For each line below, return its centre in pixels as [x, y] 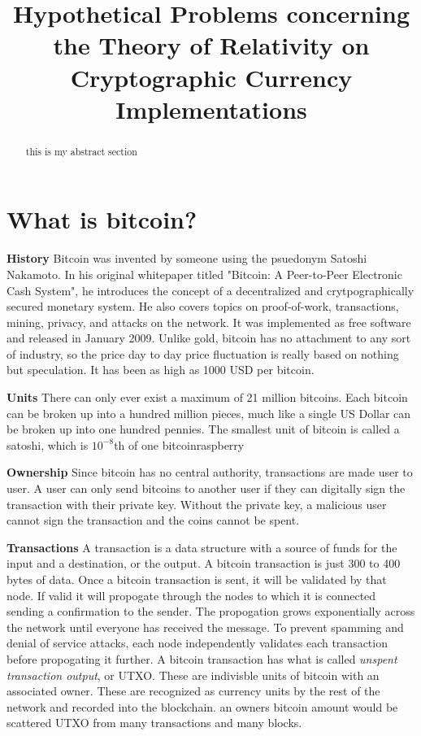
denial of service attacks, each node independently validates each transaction [197, 643]
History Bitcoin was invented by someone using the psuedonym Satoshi [187, 258]
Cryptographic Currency [211, 77]
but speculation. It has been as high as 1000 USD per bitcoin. [161, 370]
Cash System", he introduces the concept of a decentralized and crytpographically [210, 290]
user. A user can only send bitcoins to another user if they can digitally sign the [206, 488]
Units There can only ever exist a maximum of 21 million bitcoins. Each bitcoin [207, 397]
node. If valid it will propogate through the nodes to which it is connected [191, 595]
